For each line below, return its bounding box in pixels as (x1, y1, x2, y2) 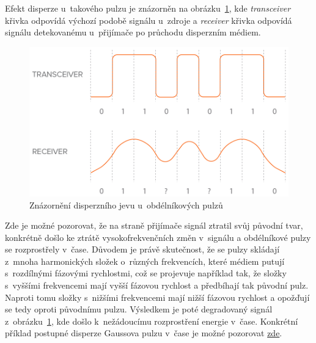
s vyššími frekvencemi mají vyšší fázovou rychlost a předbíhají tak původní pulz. (5, 279, 309, 292)
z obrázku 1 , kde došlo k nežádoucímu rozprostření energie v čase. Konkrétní (5, 314, 298, 327)
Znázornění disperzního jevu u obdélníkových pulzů (29, 198, 223, 211)
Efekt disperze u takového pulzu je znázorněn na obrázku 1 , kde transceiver (5, 2, 291, 14)
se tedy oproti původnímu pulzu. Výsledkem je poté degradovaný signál (5, 303, 273, 315)
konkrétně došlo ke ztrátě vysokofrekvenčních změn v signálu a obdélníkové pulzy (5, 231, 311, 243)
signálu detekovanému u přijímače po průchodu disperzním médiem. (5, 26, 261, 39)
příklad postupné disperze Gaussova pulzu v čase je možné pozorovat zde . (5, 326, 282, 339)
